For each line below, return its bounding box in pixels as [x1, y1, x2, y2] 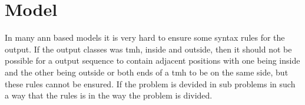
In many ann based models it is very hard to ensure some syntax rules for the [5, 31, 285, 44]
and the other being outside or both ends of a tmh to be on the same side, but [5, 65, 289, 78]
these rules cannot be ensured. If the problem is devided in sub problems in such [5, 77, 296, 90]
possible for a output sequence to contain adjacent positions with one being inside [5, 54, 300, 67]
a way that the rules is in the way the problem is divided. [5, 89, 213, 101]
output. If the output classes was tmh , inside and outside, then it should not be [5, 42, 292, 55]
